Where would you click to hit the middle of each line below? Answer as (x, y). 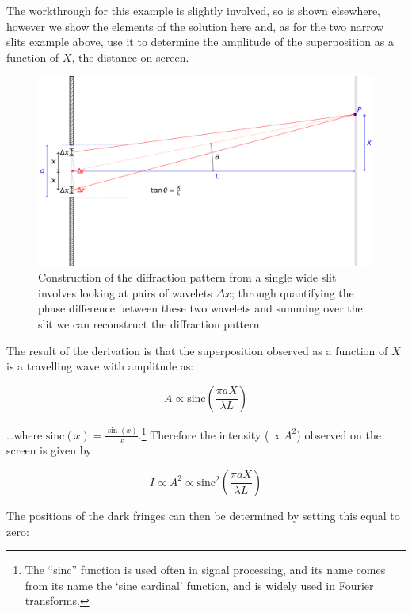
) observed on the (339, 434)
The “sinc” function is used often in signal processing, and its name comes (205, 570)
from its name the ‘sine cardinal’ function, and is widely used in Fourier (199, 585)
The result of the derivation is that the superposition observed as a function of (197, 350)
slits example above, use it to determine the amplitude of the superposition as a (200, 42)
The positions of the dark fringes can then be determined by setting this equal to (203, 515)
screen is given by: (51, 450)
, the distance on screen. (130, 57)
